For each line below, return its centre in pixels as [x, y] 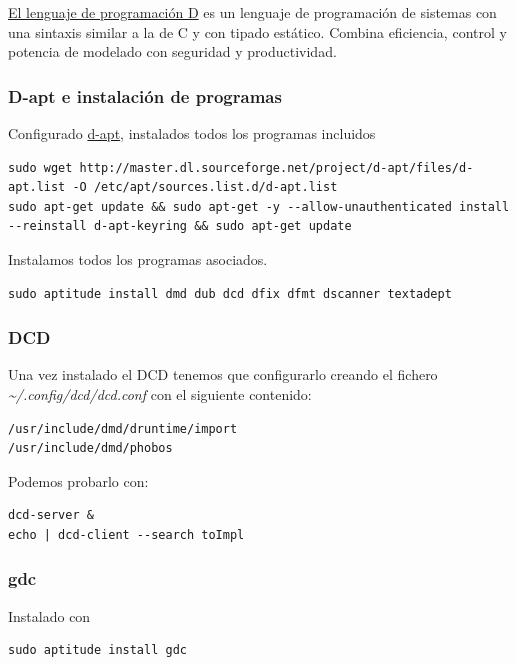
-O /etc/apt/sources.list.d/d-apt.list [205, 187]
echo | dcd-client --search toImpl [126, 534]
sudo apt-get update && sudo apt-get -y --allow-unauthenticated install [259, 206]
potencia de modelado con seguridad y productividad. [172, 51]
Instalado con [49, 615]
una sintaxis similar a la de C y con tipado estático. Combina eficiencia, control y [257, 31]
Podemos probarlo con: [78, 480]
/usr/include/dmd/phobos [90, 448]
